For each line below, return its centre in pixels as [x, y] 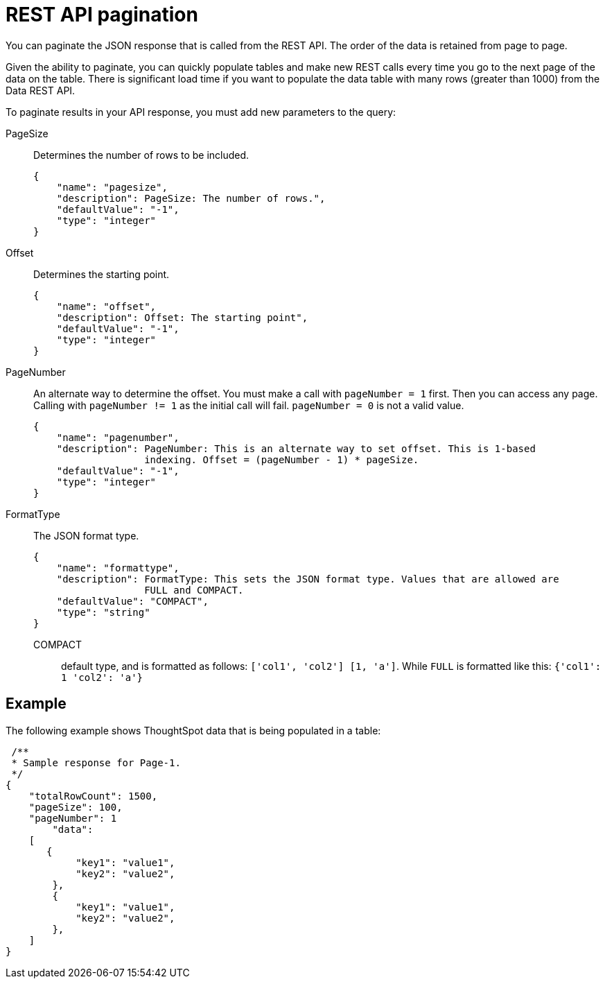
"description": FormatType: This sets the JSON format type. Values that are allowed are [308, 579]
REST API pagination [102, 15]
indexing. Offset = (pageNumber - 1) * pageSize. [282, 459]
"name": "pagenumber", [118, 437]
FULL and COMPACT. [194, 590]
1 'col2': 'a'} [102, 677]
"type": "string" [103, 612]
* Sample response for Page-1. [96, 762]
